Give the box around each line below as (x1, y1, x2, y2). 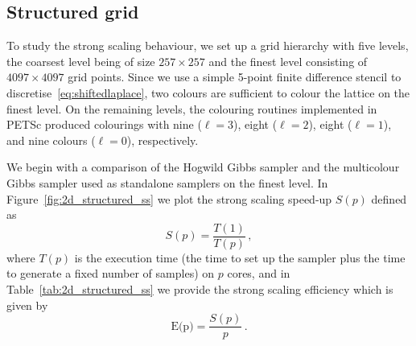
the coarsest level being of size (6, 52, 155, 69)
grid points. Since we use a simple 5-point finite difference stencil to (68, 68, 402, 85)
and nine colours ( (6, 131, 96, 148)
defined (371, 190, 407, 207)
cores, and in (227, 265, 290, 282)
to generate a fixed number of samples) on (6, 265, 215, 282)
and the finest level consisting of (208, 52, 368, 69)
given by (6, 296, 48, 313)
